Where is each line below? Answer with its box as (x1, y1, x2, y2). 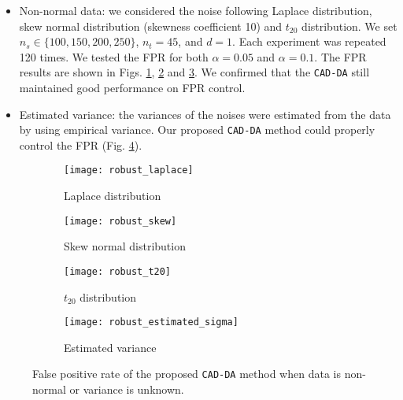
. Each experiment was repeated (232, 33, 386, 50)
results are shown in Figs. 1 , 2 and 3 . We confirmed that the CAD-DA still (19, 64, 370, 80)
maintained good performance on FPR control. (19, 80, 246, 96)
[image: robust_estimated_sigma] (64, 317, 238, 328)
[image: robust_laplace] (64, 165, 194, 176)
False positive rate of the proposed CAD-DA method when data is (32, 365, 341, 382)
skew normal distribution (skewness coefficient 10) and (19, 17, 283, 34)
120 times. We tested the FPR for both (19, 48, 209, 65)
